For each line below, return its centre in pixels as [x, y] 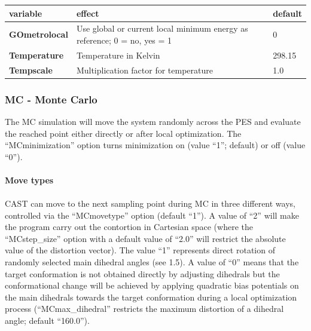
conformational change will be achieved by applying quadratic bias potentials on [152, 285]
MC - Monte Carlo [51, 99]
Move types [29, 180]
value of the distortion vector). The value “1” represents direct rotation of [140, 250]
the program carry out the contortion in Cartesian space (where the [129, 227]
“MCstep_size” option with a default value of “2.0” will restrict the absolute [145, 238]
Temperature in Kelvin [118, 55]
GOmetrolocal [39, 34]
